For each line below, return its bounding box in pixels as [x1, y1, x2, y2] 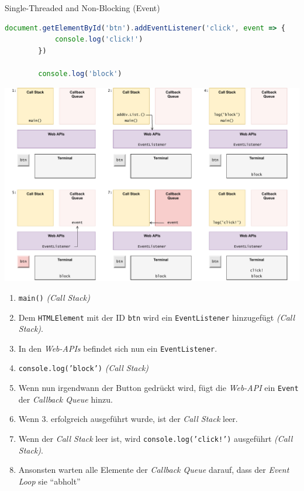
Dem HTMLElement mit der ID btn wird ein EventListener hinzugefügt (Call [18, 311, 295, 323]
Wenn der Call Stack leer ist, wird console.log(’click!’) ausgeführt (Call [18, 432, 293, 444]
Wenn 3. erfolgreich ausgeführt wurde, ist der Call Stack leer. [18, 413, 238, 425]
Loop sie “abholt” [18, 475, 81, 487]
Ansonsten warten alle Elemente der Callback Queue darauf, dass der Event [18, 463, 289, 476]
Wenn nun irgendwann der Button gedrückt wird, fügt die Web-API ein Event [18, 382, 299, 394]
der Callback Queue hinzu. [18, 393, 113, 405]
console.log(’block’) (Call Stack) [18, 362, 149, 374]
